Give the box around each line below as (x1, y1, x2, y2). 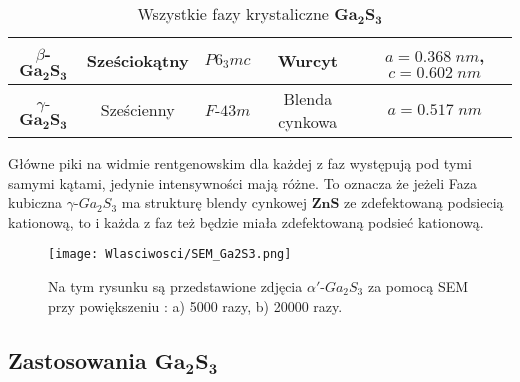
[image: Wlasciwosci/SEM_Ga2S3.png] (48, 247, 292, 262)
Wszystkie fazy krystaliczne (137, 2, 329, 25)
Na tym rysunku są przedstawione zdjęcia (48, 275, 303, 296)
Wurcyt (277, 49, 338, 73)
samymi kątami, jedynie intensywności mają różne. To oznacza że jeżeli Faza (8, 172, 478, 193)
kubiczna (8, 192, 63, 213)
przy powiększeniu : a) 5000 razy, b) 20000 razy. (48, 295, 343, 316)
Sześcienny (100, 98, 175, 122)
